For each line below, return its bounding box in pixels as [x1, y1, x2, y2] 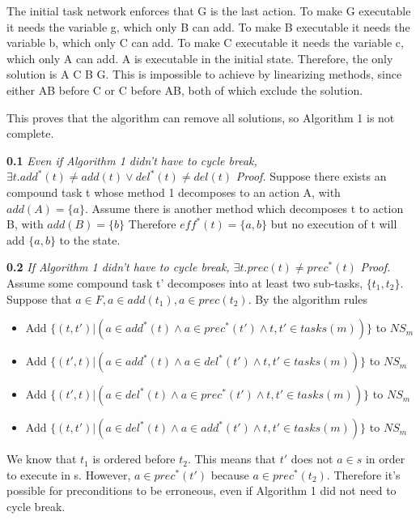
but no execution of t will [270, 215, 397, 232]
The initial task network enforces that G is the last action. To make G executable [6, 2, 411, 19]
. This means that [187, 450, 276, 467]
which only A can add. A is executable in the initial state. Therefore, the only [6, 49, 393, 66]
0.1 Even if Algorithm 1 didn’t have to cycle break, [6, 151, 257, 168]
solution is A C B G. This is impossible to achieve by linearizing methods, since [6, 66, 402, 83]
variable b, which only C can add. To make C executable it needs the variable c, [6, 34, 404, 51]
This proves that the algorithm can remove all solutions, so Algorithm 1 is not [6, 109, 395, 126]
